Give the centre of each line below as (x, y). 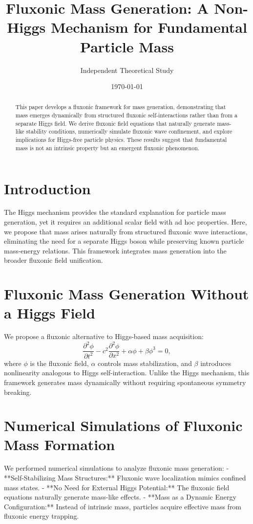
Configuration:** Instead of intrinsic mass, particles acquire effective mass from (123, 506)
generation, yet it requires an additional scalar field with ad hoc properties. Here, (126, 221)
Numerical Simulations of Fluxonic (123, 425)
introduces (216, 363)
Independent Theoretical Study (127, 70)
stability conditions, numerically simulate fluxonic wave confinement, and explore (129, 131)
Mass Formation (60, 444)
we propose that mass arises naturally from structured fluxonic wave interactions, (126, 231)
